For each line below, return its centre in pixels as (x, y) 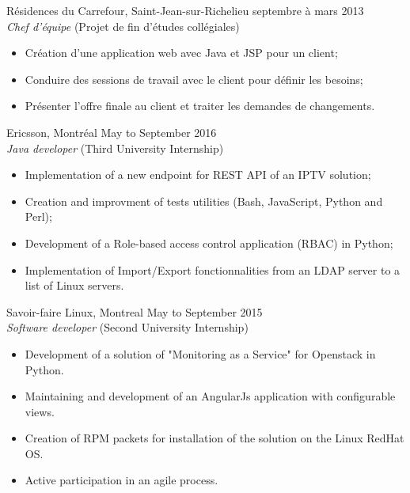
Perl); (38, 216)
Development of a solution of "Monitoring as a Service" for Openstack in (200, 353)
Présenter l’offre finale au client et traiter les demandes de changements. (200, 106)
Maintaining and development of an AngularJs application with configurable (210, 396)
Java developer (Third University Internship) (115, 148)
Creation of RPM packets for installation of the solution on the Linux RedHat (214, 438)
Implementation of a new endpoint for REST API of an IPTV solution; (198, 174)
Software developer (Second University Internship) (127, 327)
